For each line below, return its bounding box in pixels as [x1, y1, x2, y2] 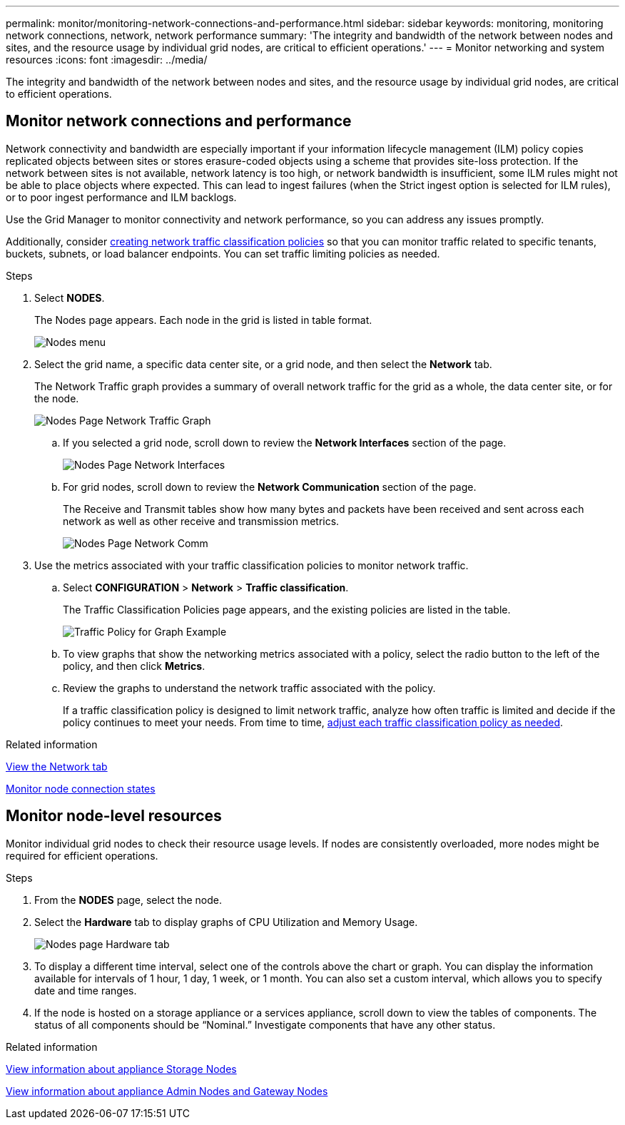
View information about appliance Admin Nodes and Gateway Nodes [6, 1084, 328, 1097]
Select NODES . [34, 291, 105, 304]
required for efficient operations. [6, 849, 158, 862]
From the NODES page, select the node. [34, 893, 222, 906]
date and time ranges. [34, 984, 137, 997]
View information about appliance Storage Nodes [6, 1062, 237, 1075]
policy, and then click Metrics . [63, 659, 205, 672]
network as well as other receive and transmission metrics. [63, 514, 340, 527]
